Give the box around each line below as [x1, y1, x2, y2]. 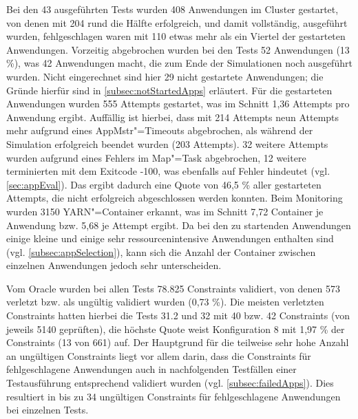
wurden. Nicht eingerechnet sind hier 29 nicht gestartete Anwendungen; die [6, 69, 324, 83]
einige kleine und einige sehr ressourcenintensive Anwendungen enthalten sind [6, 231, 334, 246]
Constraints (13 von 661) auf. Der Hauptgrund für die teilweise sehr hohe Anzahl [6, 335, 349, 350]
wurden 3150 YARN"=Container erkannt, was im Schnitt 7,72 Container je [6, 204, 324, 218]
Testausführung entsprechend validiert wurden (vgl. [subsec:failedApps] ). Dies [6, 376, 334, 390]
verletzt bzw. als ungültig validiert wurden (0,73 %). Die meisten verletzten [6, 294, 324, 309]
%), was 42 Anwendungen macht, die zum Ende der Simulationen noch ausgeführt [6, 56, 352, 70]
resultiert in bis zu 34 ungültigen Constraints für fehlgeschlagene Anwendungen [6, 389, 341, 403]
